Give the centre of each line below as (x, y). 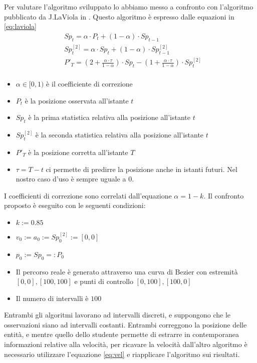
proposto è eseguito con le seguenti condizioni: (75, 205)
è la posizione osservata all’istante (77, 100)
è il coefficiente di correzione (89, 84)
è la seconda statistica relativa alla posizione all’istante (119, 135)
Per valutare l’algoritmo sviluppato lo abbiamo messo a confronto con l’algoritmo (129, 6)
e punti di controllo (104, 281)
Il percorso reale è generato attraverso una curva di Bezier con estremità (127, 271)
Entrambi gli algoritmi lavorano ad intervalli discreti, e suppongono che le (117, 315)
